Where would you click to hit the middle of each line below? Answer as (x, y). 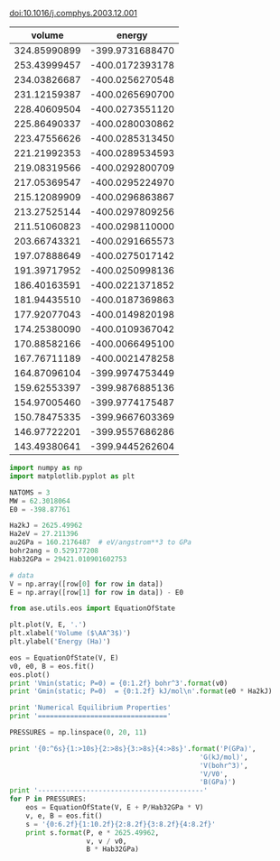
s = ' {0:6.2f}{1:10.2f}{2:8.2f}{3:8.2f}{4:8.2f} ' (121, 824)
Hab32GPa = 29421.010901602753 (68, 559)
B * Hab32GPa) (113, 849)
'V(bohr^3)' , (224, 765)
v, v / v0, (107, 841)
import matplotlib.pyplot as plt (72, 476)
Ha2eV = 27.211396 (44, 534)
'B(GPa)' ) (218, 782)
